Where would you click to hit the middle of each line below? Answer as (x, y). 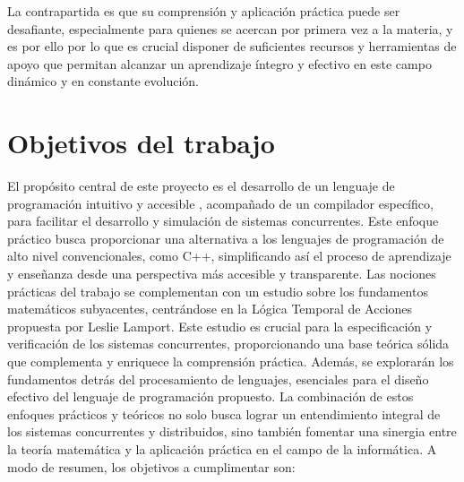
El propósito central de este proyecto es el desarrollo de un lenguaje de (201, 186)
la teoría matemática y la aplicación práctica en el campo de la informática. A (222, 449)
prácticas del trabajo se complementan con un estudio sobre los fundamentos (218, 291)
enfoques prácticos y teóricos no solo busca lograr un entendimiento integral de (224, 413)
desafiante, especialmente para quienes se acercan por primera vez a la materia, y (230, 28)
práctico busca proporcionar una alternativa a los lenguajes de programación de (226, 238)
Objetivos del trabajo (141, 143)
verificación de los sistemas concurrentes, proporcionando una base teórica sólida (228, 344)
